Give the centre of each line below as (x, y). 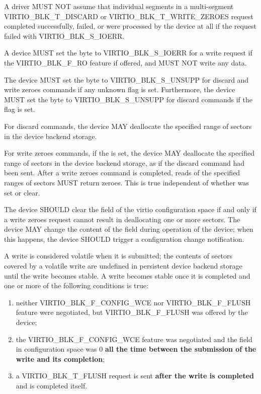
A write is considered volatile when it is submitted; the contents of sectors (118, 256)
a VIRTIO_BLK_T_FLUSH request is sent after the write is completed (135, 376)
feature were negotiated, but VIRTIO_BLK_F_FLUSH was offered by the (132, 312)
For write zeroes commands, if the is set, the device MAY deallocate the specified (129, 153)
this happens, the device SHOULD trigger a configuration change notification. (124, 239)
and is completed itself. (52, 385)
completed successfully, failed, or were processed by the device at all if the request (130, 26)
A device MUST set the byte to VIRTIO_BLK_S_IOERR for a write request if (128, 53)
